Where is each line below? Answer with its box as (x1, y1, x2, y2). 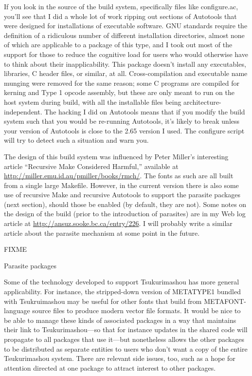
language (4, 305, 30, 316)
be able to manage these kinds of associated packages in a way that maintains (4, 315, 236, 325)
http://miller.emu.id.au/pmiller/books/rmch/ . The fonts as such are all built (4, 170, 234, 181)
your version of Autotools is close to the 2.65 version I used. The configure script (4, 125, 245, 135)
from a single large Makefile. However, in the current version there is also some (4, 180, 239, 190)
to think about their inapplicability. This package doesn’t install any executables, (4, 58, 246, 69)
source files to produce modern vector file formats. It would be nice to (32, 305, 241, 316)
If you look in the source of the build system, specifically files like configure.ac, (4, 1, 238, 11)
